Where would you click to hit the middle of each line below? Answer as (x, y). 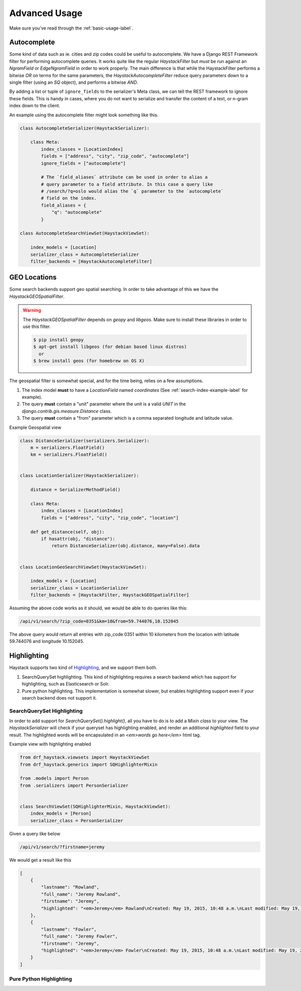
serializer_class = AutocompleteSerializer (85, 254)
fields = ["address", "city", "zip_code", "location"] (110, 518)
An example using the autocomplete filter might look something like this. (84, 115)
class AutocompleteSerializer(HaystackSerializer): (85, 128)
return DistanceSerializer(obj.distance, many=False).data (126, 546)
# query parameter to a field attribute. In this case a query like (127, 184)
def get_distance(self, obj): (67, 532)
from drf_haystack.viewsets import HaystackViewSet (85, 758)
